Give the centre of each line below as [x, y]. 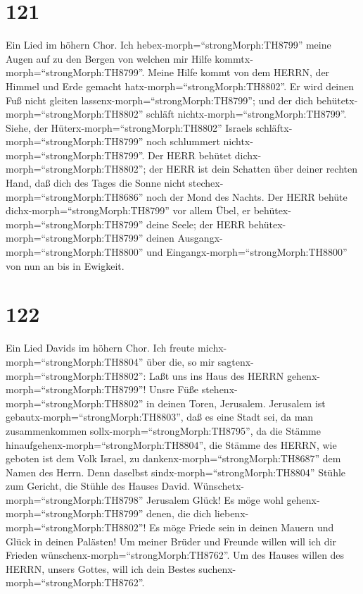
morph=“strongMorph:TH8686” [75, 196]
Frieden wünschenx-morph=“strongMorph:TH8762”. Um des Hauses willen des [175, 555]
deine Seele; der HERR [196, 224]
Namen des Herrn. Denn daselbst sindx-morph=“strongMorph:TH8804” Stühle [176, 472]
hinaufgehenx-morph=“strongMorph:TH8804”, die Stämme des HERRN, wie [171, 444]
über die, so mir [181, 361]
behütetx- [337, 100]
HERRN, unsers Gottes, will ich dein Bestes [101, 568]
